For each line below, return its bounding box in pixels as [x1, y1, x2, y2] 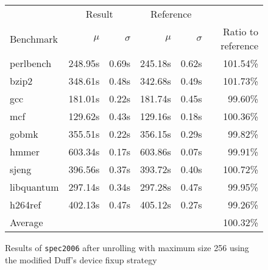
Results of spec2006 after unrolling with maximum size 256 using [5, 241, 249, 254]
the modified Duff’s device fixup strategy [5, 253, 157, 266]
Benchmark [10, 31, 58, 46]
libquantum [10, 180, 59, 194]
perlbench [10, 56, 52, 70]
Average [10, 215, 43, 229]
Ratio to [222, 24, 258, 38]
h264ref [10, 197, 41, 211]
